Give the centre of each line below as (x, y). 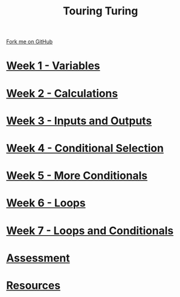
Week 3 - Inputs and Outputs (79, 121)
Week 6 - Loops (46, 203)
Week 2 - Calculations (62, 93)
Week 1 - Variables (53, 66)
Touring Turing (100, 11)
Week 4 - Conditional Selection (85, 148)
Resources (33, 285)
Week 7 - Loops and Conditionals (90, 231)
